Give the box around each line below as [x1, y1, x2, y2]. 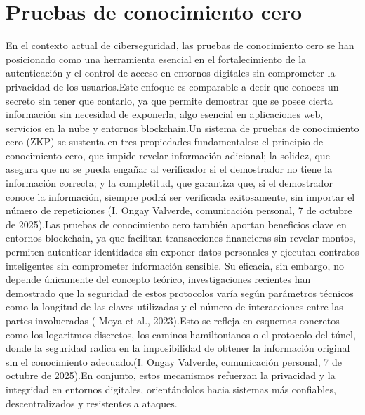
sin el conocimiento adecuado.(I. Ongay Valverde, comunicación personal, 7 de [6, 354, 342, 369]
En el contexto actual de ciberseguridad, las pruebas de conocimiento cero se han [6, 38, 354, 53]
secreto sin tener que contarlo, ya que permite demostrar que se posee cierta [6, 93, 333, 107]
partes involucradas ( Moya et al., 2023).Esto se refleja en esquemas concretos [6, 313, 340, 327]
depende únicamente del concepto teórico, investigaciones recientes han [6, 272, 311, 286]
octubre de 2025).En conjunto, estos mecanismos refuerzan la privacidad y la [6, 368, 336, 383]
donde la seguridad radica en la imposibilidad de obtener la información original [6, 341, 350, 355]
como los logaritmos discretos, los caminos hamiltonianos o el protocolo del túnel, [6, 327, 356, 341]
